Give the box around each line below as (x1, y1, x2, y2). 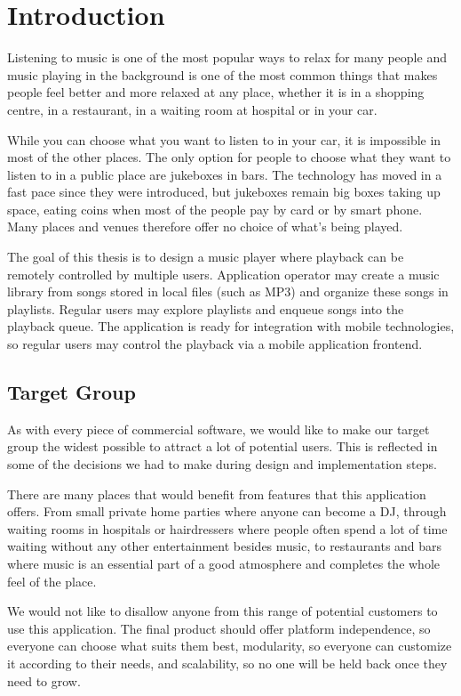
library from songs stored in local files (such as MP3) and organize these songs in (7, 282, 449, 301)
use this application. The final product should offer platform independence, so (7, 619, 431, 637)
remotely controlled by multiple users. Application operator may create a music (7, 264, 440, 283)
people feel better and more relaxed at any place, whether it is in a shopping (7, 83, 425, 101)
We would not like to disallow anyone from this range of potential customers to (7, 602, 438, 620)
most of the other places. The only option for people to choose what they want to (7, 148, 451, 166)
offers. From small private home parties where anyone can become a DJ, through (7, 502, 447, 521)
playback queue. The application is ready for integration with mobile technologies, (7, 317, 455, 336)
